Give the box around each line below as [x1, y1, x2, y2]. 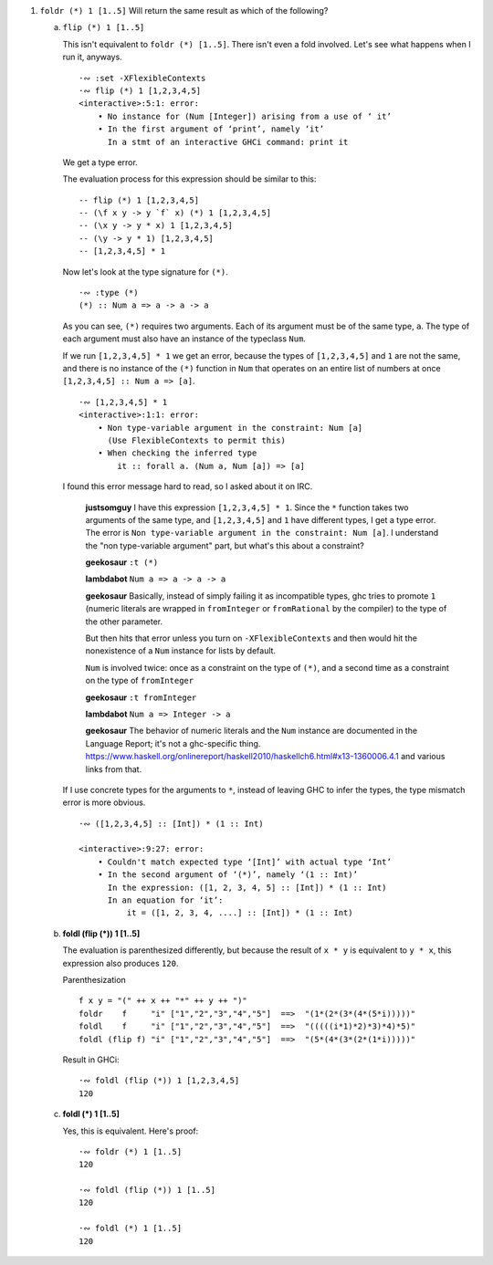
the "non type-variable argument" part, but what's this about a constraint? [85, 539, 364, 551]
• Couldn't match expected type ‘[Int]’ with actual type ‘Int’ [97, 856, 392, 867]
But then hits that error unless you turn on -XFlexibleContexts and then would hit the [85, 632, 417, 643]
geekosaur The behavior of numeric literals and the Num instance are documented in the [85, 726, 418, 737]
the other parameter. [85, 616, 163, 627]
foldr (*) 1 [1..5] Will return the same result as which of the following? [39, 5, 329, 16]
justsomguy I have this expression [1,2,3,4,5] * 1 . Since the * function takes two [85, 502, 410, 513]
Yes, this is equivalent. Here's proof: [62, 1125, 199, 1136]
